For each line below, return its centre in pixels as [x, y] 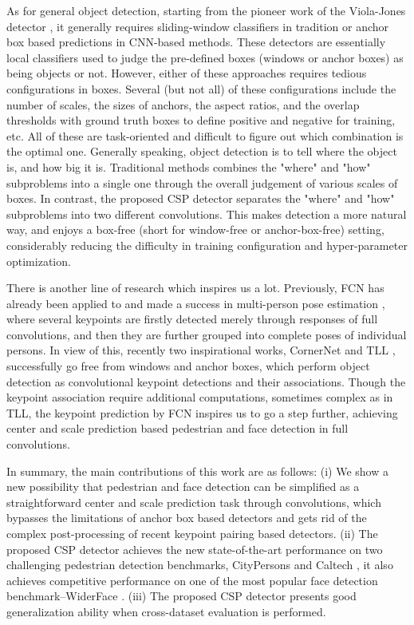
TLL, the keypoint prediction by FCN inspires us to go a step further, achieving [202, 412]
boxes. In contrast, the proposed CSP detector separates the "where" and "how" [201, 198]
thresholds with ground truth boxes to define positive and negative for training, [201, 120]
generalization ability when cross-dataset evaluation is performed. [166, 611]
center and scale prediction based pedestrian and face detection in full [177, 428]
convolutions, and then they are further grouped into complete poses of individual [207, 334]
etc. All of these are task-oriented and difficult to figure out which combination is [205, 135]
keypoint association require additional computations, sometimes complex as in [200, 397]
